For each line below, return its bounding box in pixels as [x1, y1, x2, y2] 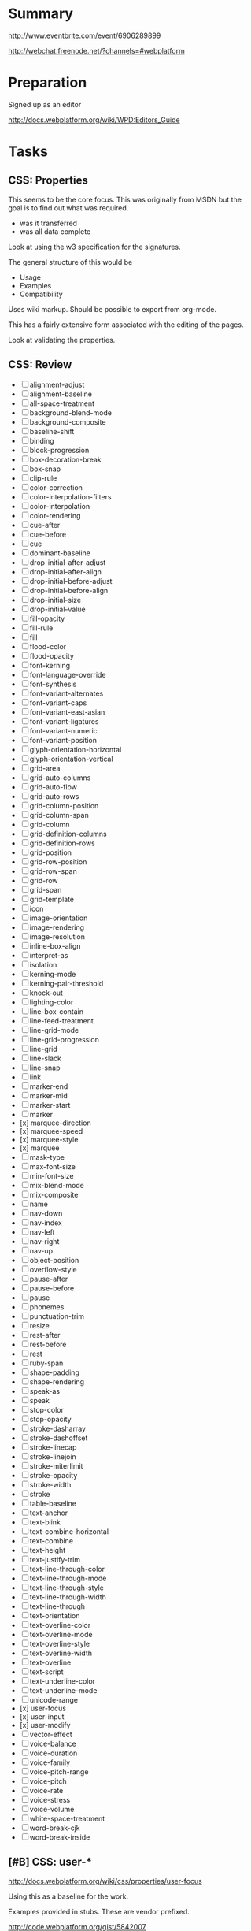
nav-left [29, 1227, 55, 1237]
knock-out [29, 988, 63, 997]
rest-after [29, 1330, 61, 1339]
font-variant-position [29, 735, 97, 745]
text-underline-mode [29, 1685, 98, 1695]
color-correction [29, 482, 83, 492]
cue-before [29, 529, 67, 539]
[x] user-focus [19, 1703, 67, 1713]
